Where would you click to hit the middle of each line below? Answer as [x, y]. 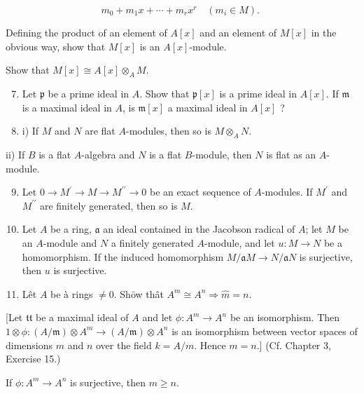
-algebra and [108, 154]
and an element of [238, 32]
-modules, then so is [168, 131]
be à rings [72, 293]
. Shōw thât [139, 293]
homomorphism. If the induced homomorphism [123, 256]
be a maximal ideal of [82, 317]
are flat [100, 131]
